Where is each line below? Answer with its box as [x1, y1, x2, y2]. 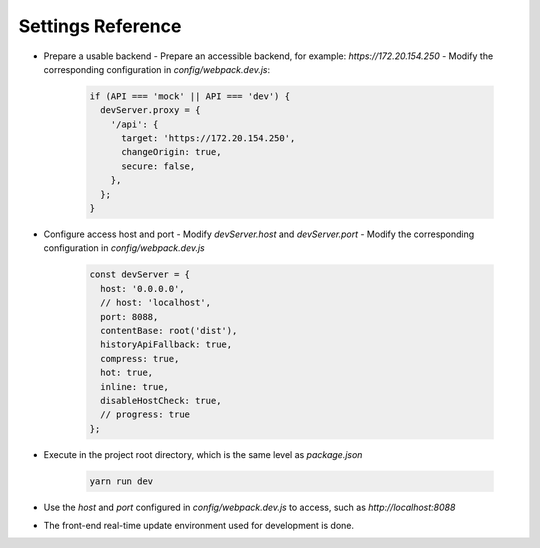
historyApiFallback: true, [100, 339, 233, 350]
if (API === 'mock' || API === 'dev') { [89, 90, 290, 102]
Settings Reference [18, 15, 182, 37]
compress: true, [100, 353, 180, 364]
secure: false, [121, 160, 196, 172]
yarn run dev [89, 475, 154, 487]
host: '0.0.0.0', [100, 283, 185, 294]
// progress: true [100, 409, 190, 420]
